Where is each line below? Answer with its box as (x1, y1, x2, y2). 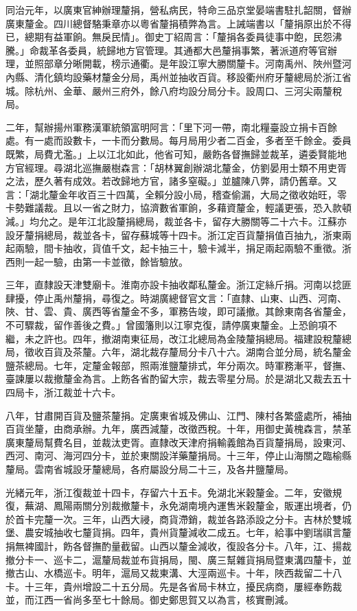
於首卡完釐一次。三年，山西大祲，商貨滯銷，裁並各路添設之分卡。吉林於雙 (5, 511, 342, 526)
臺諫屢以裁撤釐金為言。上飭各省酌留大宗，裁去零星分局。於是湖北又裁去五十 (5, 371, 352, 386)
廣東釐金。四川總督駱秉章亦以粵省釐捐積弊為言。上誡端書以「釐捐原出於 (5, 16, 332, 30)
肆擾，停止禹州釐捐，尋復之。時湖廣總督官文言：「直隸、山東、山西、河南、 (5, 290, 347, 305)
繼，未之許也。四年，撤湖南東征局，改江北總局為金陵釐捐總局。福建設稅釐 (5, 331, 342, 345)
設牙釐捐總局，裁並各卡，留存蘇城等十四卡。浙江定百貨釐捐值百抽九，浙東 (5, 227, 342, 242)
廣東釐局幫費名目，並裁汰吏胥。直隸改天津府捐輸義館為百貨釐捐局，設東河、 (5, 435, 352, 449)
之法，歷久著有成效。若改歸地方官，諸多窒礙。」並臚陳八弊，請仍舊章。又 (5, 174, 337, 188)
